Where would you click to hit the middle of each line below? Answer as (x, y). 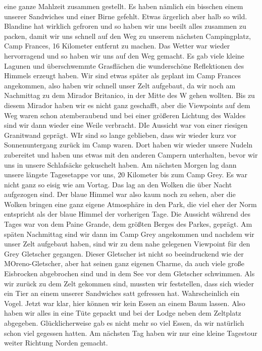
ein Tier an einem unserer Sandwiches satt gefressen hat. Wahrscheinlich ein (122, 293)
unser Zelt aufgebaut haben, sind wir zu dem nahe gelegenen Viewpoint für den (127, 244)
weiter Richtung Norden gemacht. (56, 343)
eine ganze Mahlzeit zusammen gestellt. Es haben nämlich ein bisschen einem (124, 6)
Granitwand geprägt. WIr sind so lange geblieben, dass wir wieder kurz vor (120, 135)
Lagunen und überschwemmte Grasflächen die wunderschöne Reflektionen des (124, 65)
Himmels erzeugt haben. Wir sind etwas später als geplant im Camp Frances (122, 76)
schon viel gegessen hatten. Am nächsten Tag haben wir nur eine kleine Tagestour (131, 333)
